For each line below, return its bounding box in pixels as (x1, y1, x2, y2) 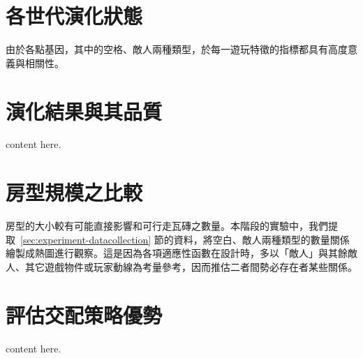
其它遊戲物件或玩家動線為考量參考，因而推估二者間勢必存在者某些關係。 (24, 259, 357, 274)
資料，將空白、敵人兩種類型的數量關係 (173, 232, 350, 246)
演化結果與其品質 (6, 96, 163, 125)
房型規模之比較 (6, 178, 143, 207)
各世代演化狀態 (6, 1, 143, 30)
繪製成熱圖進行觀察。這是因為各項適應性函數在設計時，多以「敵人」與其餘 (6, 246, 348, 260)
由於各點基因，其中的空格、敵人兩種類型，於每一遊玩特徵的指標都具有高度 (6, 42, 348, 57)
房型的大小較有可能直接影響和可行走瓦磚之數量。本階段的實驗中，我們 (6, 218, 328, 233)
